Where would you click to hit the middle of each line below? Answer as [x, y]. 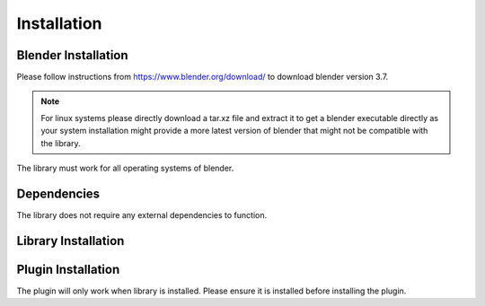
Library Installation [71, 241]
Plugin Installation [68, 269]
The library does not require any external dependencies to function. [142, 214]
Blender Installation [73, 55]
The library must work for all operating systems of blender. [125, 168]
